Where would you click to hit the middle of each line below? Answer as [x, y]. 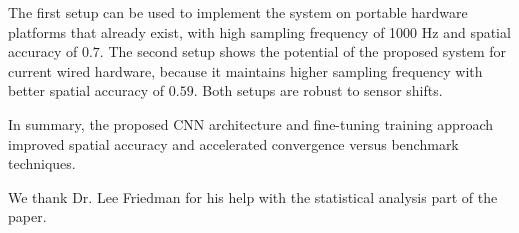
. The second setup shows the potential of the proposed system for [303, 51]
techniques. [42, 163]
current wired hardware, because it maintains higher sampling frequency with [245, 70]
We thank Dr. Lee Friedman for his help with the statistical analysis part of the [253, 196]
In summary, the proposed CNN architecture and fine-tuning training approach [250, 123]
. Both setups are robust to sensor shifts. [318, 90]
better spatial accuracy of [86, 90]
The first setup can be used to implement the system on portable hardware [238, 12]
